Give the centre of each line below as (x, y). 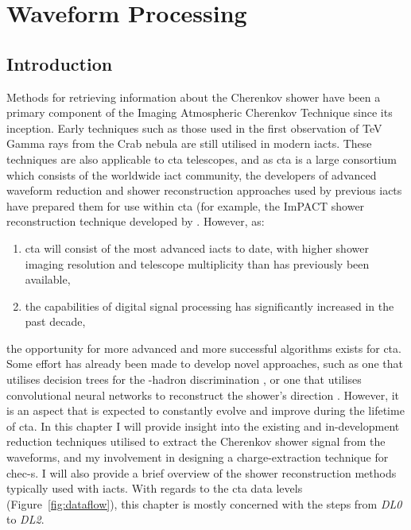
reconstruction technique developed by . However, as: (136, 221)
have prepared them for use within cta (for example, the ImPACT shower (186, 205)
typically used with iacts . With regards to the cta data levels (155, 488)
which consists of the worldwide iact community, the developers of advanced (192, 174)
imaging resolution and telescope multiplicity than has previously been (197, 263)
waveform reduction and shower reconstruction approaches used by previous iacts (204, 190)
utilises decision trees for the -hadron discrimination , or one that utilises (184, 379)
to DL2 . (25, 519)
